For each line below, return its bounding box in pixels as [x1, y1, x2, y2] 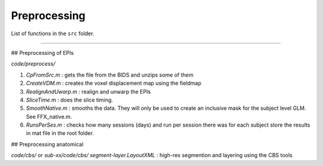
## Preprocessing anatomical [11, 140, 84, 147]
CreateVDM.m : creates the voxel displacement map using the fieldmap [26, 79, 202, 87]
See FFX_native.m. [26, 113, 72, 120]
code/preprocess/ [11, 60, 56, 67]
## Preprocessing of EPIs [11, 49, 74, 56]
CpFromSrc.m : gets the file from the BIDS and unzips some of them [26, 71, 194, 78]
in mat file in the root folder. [26, 130, 94, 137]
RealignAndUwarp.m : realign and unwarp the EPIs [26, 88, 151, 95]
